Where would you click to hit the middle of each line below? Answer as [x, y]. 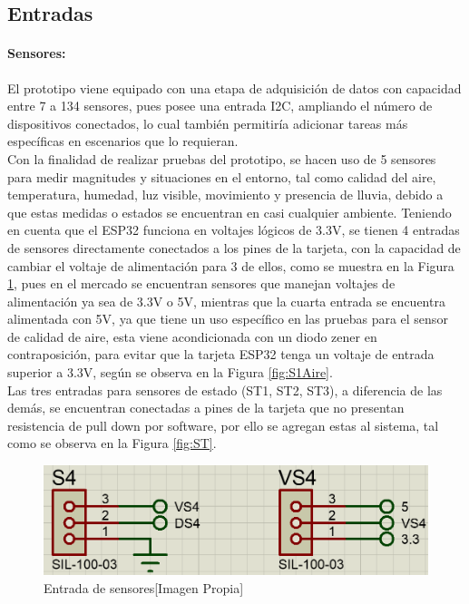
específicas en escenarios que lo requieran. [123, 141]
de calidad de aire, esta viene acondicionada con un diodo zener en [192, 336]
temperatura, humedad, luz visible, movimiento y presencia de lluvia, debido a [225, 195]
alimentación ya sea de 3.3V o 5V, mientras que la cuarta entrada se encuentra [226, 301]
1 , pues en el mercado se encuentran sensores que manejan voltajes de [201, 283]
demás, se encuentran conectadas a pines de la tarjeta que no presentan [206, 408]
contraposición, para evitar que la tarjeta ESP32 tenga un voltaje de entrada [221, 354]
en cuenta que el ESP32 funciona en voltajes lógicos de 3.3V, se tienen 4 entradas [234, 230]
